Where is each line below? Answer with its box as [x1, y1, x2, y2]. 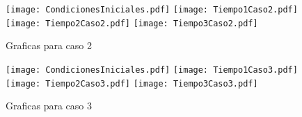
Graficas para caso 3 [6, 98, 92, 113]
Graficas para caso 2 [6, 38, 92, 53]
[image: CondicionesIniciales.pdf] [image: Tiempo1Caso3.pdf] [6, 64, 298, 75]
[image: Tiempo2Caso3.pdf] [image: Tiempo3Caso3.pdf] [6, 78, 258, 89]
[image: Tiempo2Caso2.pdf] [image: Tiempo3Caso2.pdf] [6, 18, 258, 28]
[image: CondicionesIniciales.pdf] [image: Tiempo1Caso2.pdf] [6, 5, 298, 15]
